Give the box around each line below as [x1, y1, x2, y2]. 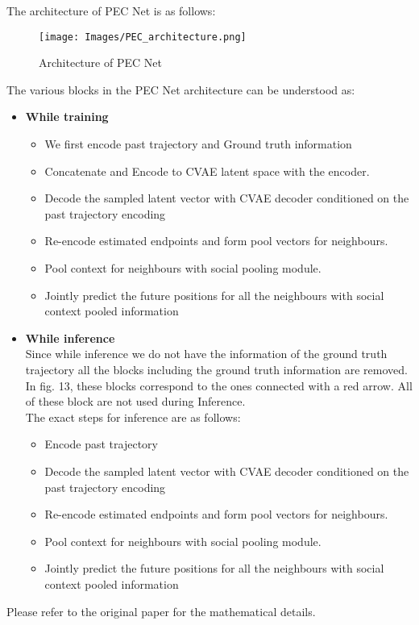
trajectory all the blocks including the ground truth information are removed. [25, 360, 408, 377]
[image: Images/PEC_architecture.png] [39, 31, 247, 43]
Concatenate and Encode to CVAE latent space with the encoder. [44, 162, 370, 179]
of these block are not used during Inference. [25, 393, 246, 410]
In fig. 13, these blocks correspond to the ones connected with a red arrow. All [25, 377, 413, 394]
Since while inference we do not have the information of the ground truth [25, 345, 388, 362]
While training [25, 108, 109, 125]
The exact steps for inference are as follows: [25, 408, 241, 425]
